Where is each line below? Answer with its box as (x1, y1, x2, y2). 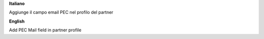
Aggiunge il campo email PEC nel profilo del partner (9, 10, 113, 15)
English (9, 18, 25, 24)
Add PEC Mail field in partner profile (9, 27, 82, 33)
